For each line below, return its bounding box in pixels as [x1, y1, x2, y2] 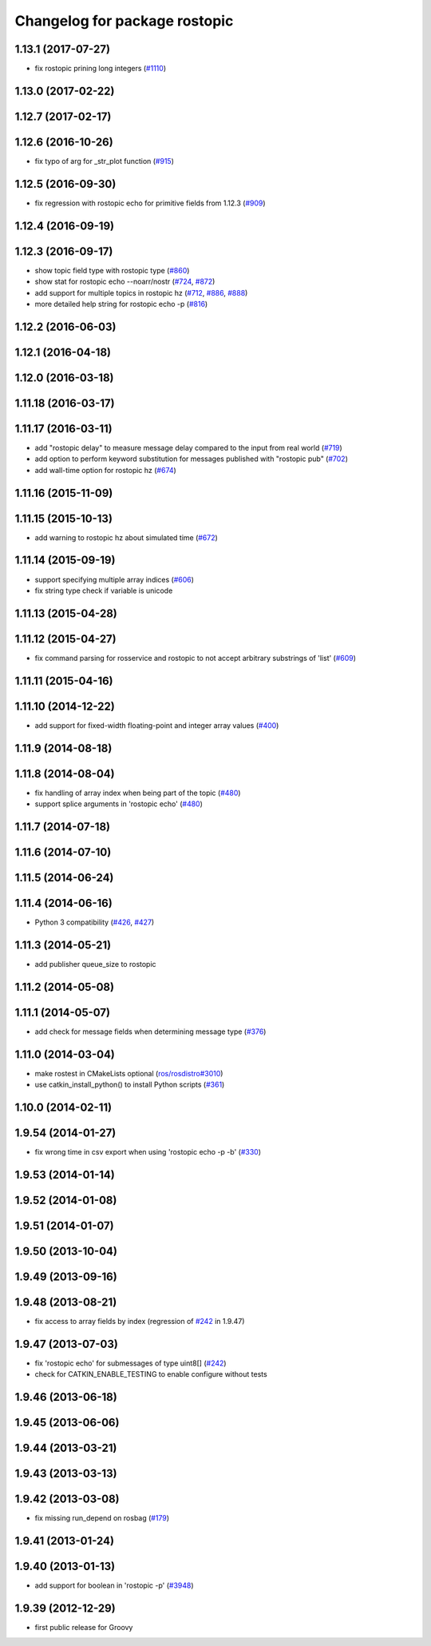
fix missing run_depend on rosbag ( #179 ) [34, 1513, 169, 1523]
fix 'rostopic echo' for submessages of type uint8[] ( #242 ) [34, 1358, 227, 1368]
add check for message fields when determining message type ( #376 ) [34, 1027, 267, 1036]
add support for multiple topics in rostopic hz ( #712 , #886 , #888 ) [34, 288, 248, 297]
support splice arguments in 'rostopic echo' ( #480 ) [34, 799, 204, 809]
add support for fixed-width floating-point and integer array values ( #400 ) [34, 720, 279, 730]
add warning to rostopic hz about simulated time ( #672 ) [34, 532, 219, 543]
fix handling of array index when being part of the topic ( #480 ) [34, 788, 241, 797]
